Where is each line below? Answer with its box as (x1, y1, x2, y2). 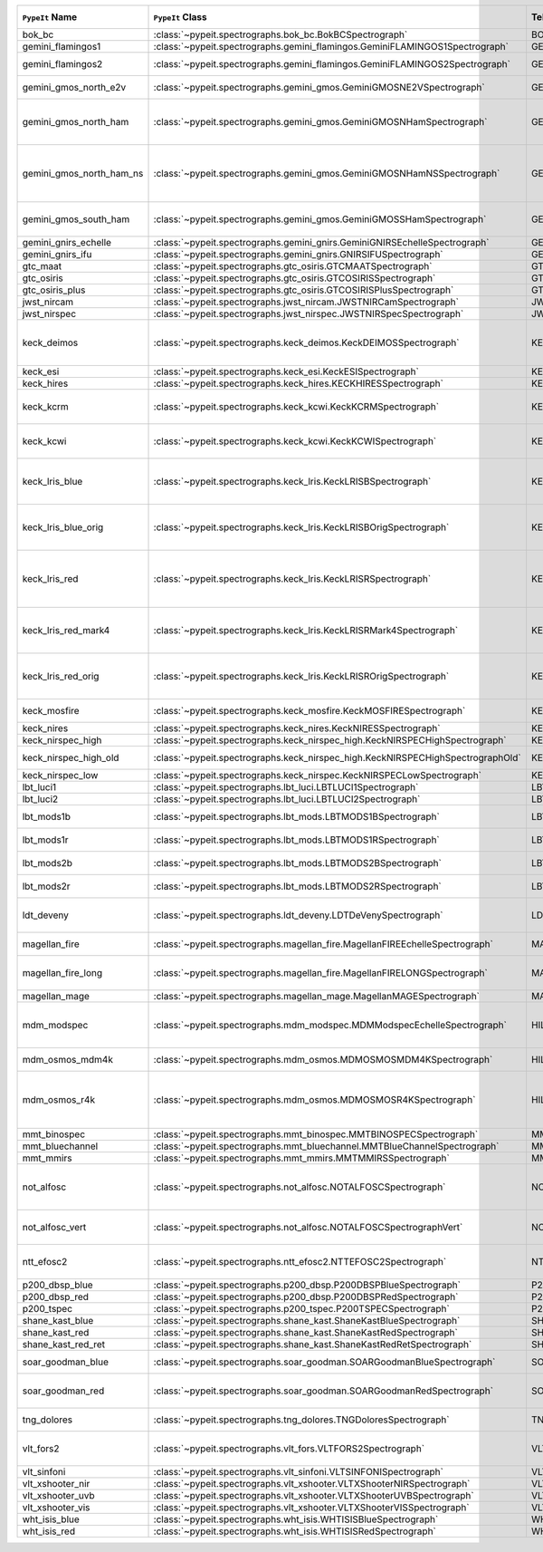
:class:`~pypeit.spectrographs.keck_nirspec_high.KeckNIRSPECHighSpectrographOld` (153, 752, 521, 764)
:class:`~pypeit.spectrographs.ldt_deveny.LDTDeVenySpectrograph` (153, 909, 443, 921)
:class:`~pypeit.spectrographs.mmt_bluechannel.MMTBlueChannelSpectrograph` (153, 1140, 500, 1152)
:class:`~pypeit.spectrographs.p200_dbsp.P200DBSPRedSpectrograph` (153, 1291, 459, 1303)
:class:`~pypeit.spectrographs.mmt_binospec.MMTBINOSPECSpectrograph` (153, 1128, 479, 1141)
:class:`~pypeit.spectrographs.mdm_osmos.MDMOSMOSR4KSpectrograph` (153, 1094, 476, 1105)
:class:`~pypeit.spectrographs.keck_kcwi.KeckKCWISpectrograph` (153, 435, 437, 448)
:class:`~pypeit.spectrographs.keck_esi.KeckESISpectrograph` (153, 365, 420, 378)
